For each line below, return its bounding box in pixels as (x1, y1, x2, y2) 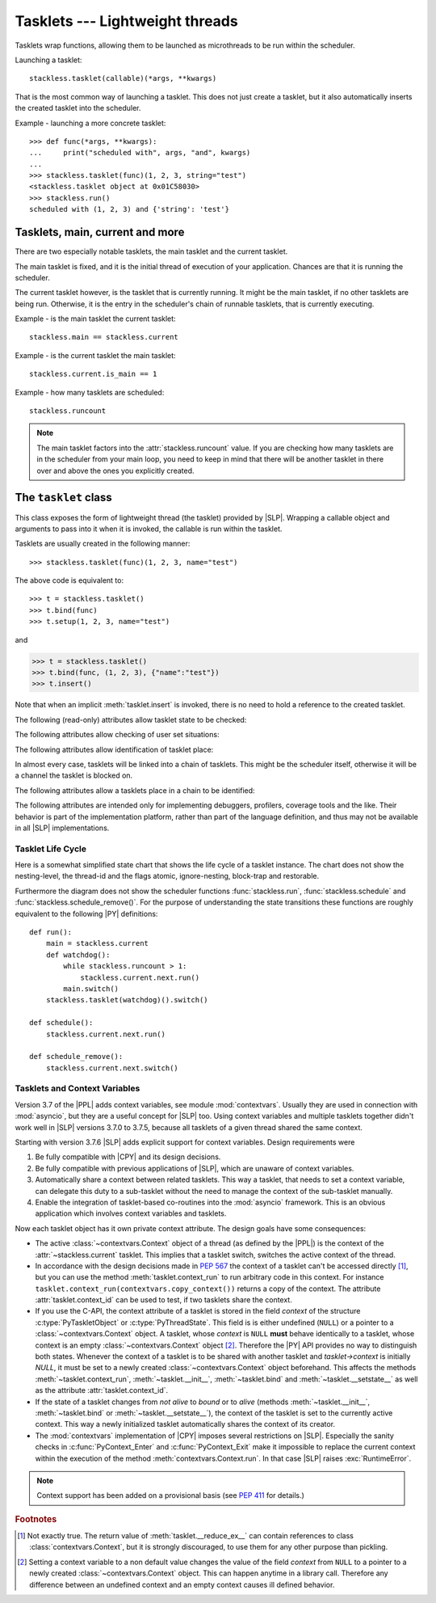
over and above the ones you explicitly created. (36, 466, 195, 475)
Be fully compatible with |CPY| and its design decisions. (35, 1152, 221, 1162)
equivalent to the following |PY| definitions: (15, 909, 158, 918)
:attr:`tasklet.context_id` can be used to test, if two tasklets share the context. (35, 1295, 292, 1305)
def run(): (29, 928, 73, 937)
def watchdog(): (45, 950, 111, 960)
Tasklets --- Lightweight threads (15, 12, 238, 30)
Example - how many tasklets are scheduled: (15, 387, 165, 397)
